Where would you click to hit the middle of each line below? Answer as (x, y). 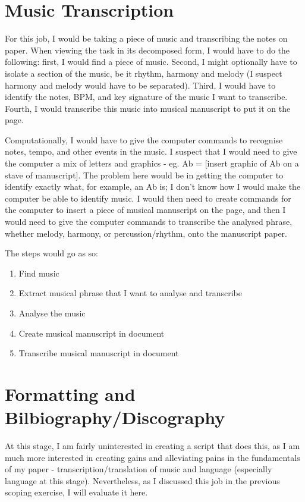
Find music (39, 273)
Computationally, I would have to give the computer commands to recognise (144, 139)
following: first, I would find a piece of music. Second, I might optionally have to (151, 62)
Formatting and (70, 393)
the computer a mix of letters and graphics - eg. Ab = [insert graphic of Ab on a (152, 163)
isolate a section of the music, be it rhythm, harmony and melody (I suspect (144, 73)
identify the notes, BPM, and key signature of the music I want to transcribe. (146, 97)
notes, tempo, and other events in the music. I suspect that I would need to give (151, 151)
